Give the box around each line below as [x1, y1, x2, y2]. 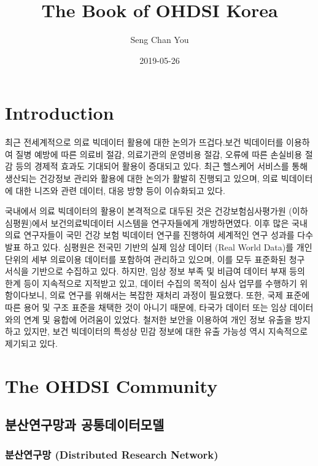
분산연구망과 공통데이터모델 [5, 415, 165, 434]
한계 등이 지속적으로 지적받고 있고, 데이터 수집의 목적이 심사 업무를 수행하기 [5, 276, 297, 289]
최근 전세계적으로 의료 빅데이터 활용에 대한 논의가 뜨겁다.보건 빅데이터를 [5, 136, 284, 149]
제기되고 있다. [5, 336, 58, 349]
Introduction [5, 100, 114, 125]
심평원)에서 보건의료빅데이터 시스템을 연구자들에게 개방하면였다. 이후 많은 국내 [5, 216, 308, 229]
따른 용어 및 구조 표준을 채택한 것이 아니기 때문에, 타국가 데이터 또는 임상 [5, 300, 287, 313]
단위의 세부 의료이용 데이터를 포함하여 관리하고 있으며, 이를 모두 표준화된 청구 [5, 252, 305, 265]
